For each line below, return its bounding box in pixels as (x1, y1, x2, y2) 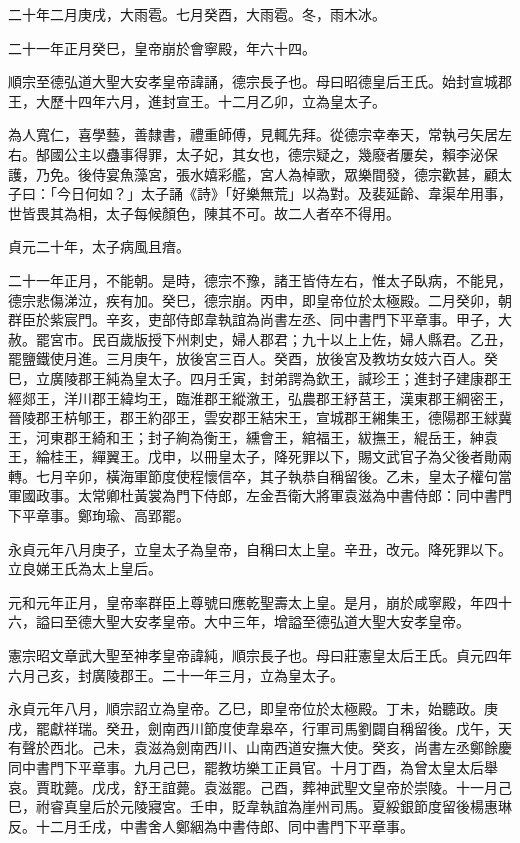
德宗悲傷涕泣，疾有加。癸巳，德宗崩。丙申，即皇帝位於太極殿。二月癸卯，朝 (8, 289, 512, 310)
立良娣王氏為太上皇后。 (8, 558, 162, 579)
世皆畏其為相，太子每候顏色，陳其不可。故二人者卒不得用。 (8, 202, 400, 223)
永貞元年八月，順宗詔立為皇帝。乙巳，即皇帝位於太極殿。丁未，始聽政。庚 (8, 698, 498, 719)
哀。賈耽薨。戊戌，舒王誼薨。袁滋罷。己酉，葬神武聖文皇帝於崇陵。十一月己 (8, 776, 512, 797)
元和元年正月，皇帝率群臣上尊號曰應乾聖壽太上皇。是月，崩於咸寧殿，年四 (8, 591, 498, 612)
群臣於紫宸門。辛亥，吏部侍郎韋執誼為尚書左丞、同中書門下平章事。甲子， (8, 309, 498, 330)
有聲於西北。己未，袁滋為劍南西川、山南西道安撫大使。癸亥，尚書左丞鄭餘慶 (8, 737, 512, 758)
